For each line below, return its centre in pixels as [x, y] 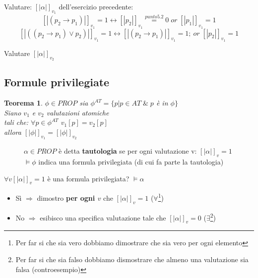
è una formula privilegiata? [88, 178]
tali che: [16, 122]
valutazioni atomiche [78, 112]
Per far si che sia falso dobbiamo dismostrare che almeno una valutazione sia [132, 259]
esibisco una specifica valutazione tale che [103, 217]
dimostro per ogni [66, 198]
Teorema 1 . [23, 103]
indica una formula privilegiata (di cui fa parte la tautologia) [131, 162]
